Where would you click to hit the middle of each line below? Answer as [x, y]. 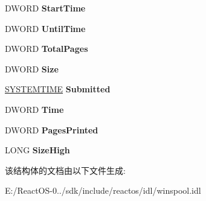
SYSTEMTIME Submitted [58, 89]
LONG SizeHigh [37, 150]
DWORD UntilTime [45, 28]
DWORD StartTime [45, 8]
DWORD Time [34, 109]
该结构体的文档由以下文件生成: [65, 170]
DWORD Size [32, 69]
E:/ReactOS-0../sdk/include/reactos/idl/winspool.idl [103, 190]
